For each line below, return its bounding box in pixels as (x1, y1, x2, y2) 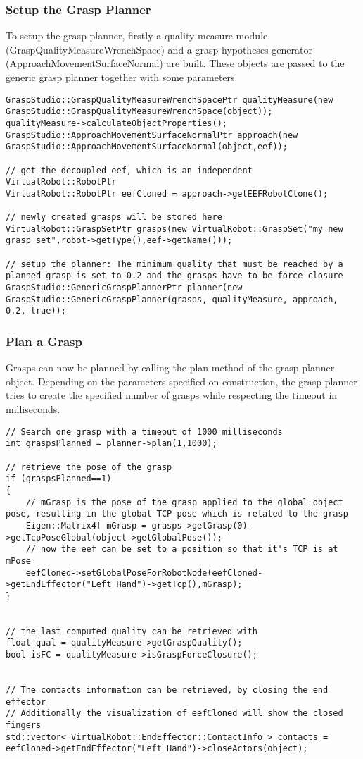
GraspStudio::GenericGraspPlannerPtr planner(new (6, 283, 243, 293)
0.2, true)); (6, 306, 66, 316)
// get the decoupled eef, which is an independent (6, 165, 253, 175)
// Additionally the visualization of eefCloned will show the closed (6, 708, 343, 719)
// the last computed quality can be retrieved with (6, 626, 257, 636)
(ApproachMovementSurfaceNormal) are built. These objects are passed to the (6, 56, 345, 70)
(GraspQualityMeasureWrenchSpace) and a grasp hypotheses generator (6, 42, 312, 56)
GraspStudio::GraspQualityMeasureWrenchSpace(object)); (6, 106, 273, 117)
